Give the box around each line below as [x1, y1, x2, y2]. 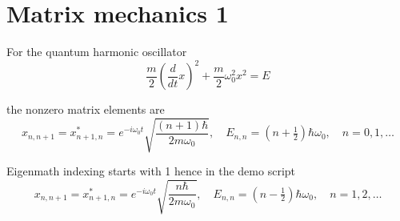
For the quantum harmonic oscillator [6, 43, 187, 60]
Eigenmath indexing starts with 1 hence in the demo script [6, 163, 296, 179]
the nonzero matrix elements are [6, 101, 165, 118]
